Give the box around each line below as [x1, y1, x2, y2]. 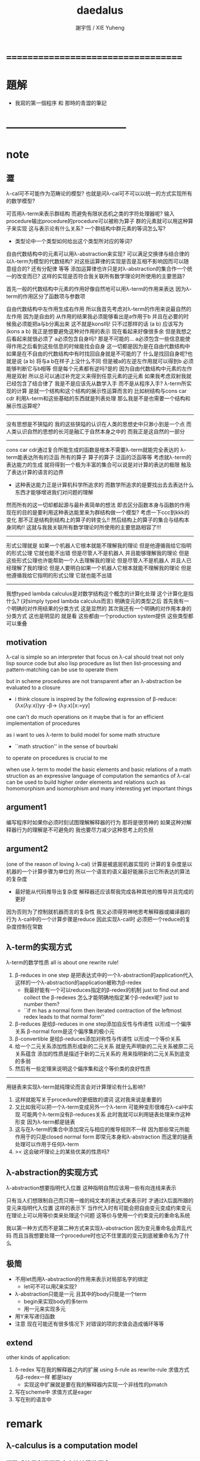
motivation [6, 637, 48, 647]
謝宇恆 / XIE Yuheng [75, 24, 125, 31]
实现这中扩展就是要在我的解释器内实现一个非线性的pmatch [23, 1381, 168, 1388]
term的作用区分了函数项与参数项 [6, 293, 86, 300]
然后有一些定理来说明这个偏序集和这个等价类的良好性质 [14, 1065, 151, 1072]
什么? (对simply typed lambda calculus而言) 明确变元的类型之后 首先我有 [6, 597, 185, 605]
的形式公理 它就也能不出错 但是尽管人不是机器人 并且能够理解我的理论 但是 [6, 550, 189, 557]
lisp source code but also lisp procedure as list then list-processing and [6, 659, 182, 666]
